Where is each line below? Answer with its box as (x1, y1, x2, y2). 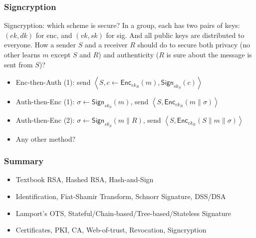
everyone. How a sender (4, 39, 76, 50)
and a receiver (84, 39, 128, 50)
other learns (4, 49, 40, 59)
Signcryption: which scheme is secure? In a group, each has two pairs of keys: (4, 20, 240, 30)
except (51, 49, 71, 59)
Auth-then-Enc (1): (15, 96, 75, 107)
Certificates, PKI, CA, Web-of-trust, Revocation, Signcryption (15, 225, 207, 235)
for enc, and (35, 29, 72, 40)
